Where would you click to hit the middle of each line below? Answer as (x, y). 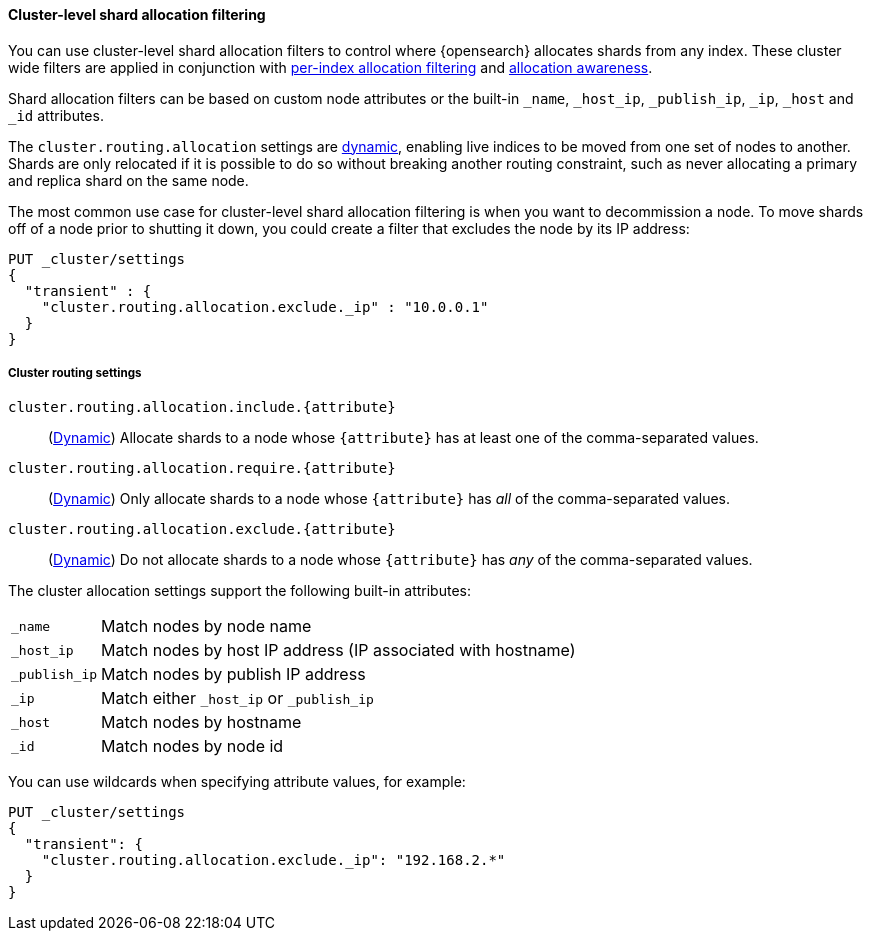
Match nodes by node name (206, 626)
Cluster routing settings (75, 373)
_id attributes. (56, 115)
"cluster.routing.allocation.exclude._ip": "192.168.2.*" (273, 860)
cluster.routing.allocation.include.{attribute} (202, 407)
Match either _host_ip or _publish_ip (237, 698)
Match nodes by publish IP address (233, 674)
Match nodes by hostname (201, 722)
